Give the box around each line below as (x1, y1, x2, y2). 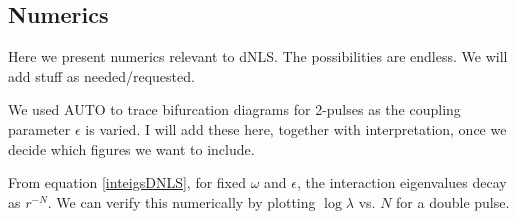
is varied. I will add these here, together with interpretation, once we (85, 118, 507, 139)
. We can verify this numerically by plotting (47, 191, 316, 212)
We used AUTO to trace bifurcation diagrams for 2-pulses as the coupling (8, 99, 461, 120)
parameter (8, 118, 71, 139)
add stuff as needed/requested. (8, 65, 195, 86)
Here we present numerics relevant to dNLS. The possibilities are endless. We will (8, 46, 508, 67)
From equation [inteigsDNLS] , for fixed (8, 172, 247, 193)
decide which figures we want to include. (8, 138, 255, 159)
